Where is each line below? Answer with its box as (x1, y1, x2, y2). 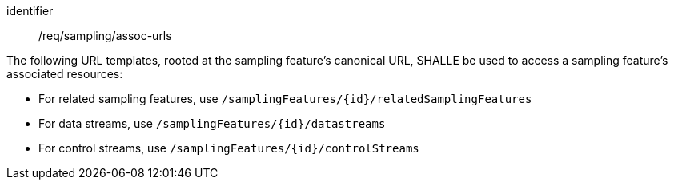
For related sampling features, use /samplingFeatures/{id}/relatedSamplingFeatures (38, 92, 532, 105)
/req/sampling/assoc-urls (38, 29, 172, 42)
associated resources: (6, 67, 123, 81)
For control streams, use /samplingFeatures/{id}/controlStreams (38, 141, 419, 155)
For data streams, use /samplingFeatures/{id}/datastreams (38, 117, 386, 130)
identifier (6, 4, 54, 18)
